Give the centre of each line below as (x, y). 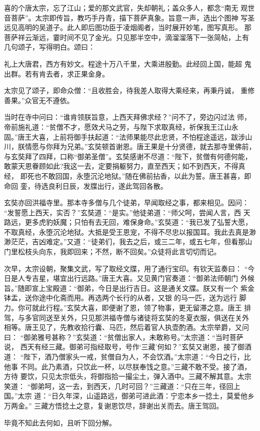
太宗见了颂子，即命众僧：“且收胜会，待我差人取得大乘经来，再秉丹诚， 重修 (129, 90)
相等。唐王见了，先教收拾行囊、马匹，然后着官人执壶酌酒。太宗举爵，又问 (126, 327)
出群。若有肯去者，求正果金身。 (56, 73)
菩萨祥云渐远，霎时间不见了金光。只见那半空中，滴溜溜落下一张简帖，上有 (126, 37)
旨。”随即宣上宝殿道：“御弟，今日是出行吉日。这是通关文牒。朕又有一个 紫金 (129, 288)
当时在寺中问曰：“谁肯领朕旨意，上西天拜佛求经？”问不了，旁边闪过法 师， (127, 117)
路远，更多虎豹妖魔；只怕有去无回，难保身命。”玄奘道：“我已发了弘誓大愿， (128, 222)
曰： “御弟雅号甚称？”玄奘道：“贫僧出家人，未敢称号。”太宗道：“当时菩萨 (124, 337)
